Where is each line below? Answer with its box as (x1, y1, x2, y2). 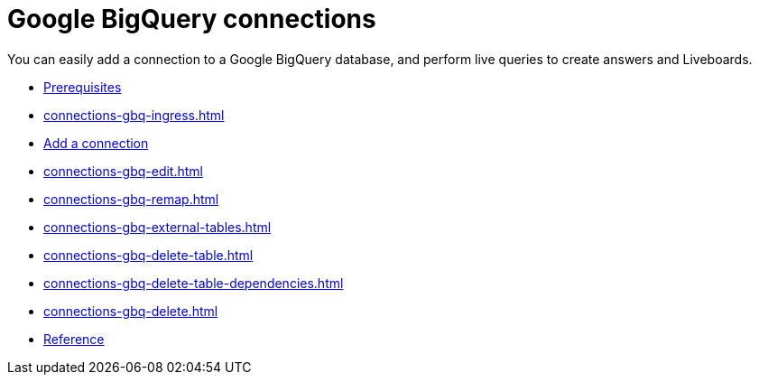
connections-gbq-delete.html (43, 303, 218, 319)
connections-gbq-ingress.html (43, 107, 225, 123)
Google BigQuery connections (7, 4, 376, 34)
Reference (43, 331, 105, 347)
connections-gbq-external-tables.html (43, 219, 272, 235)
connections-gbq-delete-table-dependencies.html (43, 275, 344, 291)
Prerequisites (43, 79, 122, 95)
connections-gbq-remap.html (43, 191, 219, 207)
